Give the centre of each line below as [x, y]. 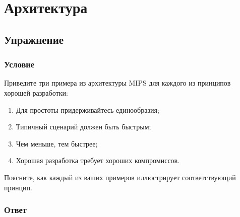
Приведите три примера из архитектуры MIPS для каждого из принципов [117, 83]
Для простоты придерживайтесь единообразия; [87, 110]
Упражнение [34, 39]
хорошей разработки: [36, 92]
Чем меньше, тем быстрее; [57, 143]
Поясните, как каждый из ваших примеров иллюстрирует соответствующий [120, 177]
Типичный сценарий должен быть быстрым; [83, 127]
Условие [19, 64]
